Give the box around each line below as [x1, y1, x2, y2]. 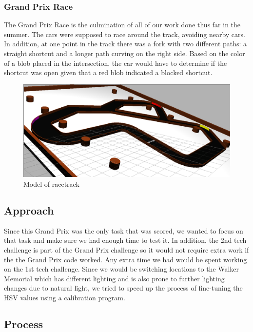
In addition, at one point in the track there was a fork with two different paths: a [4, 39, 247, 49]
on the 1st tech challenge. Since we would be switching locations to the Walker [4, 264, 239, 274]
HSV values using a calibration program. [4, 292, 125, 302]
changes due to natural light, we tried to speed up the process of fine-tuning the [4, 283, 243, 293]
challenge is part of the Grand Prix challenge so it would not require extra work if [4, 245, 249, 254]
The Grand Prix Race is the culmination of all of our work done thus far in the [4, 20, 241, 30]
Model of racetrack [23, 179, 79, 189]
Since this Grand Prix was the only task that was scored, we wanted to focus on [4, 225, 243, 235]
